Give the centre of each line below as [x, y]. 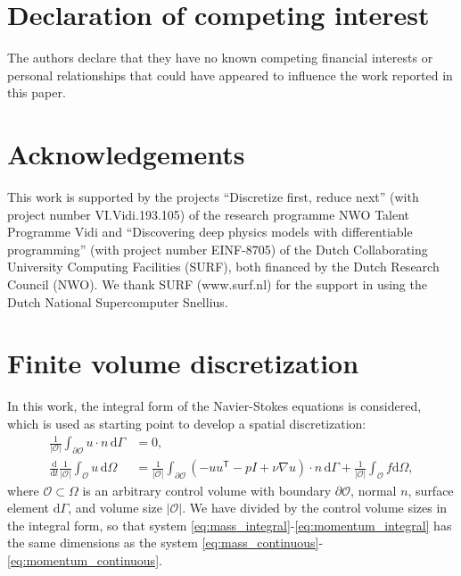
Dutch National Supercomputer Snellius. [118, 301]
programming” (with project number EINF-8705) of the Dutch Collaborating [218, 249]
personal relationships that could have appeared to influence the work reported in [230, 75]
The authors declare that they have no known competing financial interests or [220, 58]
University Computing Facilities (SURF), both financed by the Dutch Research [223, 267]
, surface [431, 490]
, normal [374, 490]
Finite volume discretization [183, 363]
